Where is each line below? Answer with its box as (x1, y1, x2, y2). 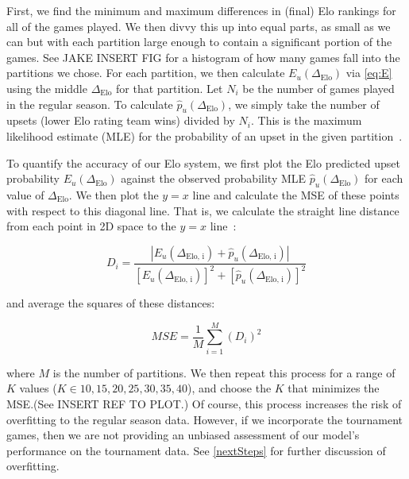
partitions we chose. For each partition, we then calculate (6, 64, 285, 81)
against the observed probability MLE (121, 170, 307, 187)
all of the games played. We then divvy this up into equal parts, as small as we (6, 17, 391, 34)
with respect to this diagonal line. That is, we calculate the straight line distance (6, 202, 399, 218)
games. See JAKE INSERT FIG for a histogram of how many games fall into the (6, 48, 400, 65)
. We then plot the (68, 186, 159, 203)
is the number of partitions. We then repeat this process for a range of (52, 364, 395, 380)
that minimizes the (287, 380, 380, 396)
